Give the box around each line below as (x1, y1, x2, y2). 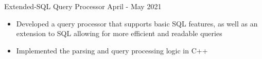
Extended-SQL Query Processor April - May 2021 (4, 1, 162, 11)
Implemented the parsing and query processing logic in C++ (16, 45, 208, 55)
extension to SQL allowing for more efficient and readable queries (16, 28, 222, 39)
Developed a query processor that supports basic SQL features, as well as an (16, 18, 258, 28)
